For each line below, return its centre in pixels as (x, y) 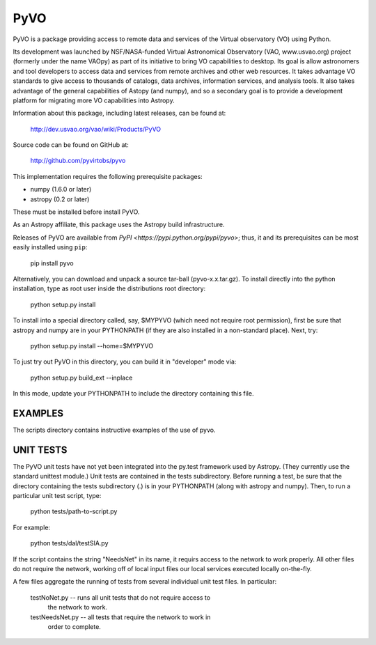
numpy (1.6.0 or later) (61, 189)
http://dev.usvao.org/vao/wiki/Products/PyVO (96, 129)
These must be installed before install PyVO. (76, 212)
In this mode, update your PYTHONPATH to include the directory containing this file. (133, 394)
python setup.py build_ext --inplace (81, 378)
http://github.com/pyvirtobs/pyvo (78, 161)
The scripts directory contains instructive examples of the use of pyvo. (114, 430)
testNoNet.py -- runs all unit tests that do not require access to (120, 597)
